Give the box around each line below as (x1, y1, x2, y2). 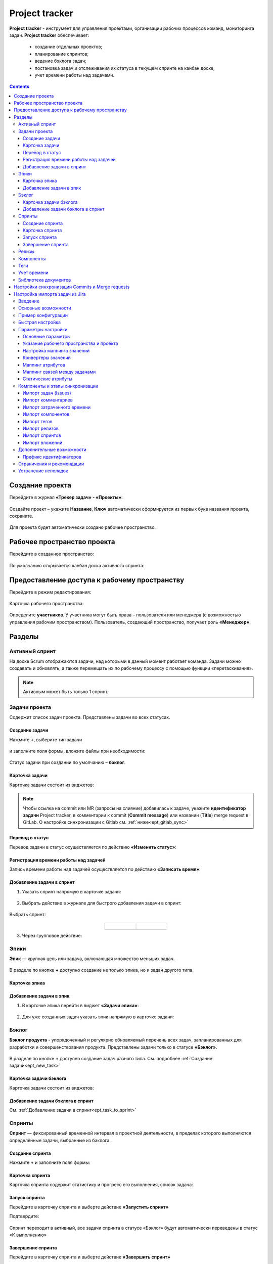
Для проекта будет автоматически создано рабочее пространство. (9, 524, 156, 530)
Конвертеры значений (23, 354, 71, 361)
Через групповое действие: (22, 932, 82, 938)
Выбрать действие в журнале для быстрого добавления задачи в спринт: (22, 900, 181, 906)
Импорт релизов (23, 425, 59, 432)
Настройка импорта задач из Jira (14, 291, 86, 297)
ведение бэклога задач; (34, 58, 87, 64)
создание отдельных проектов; (34, 43, 103, 50)
